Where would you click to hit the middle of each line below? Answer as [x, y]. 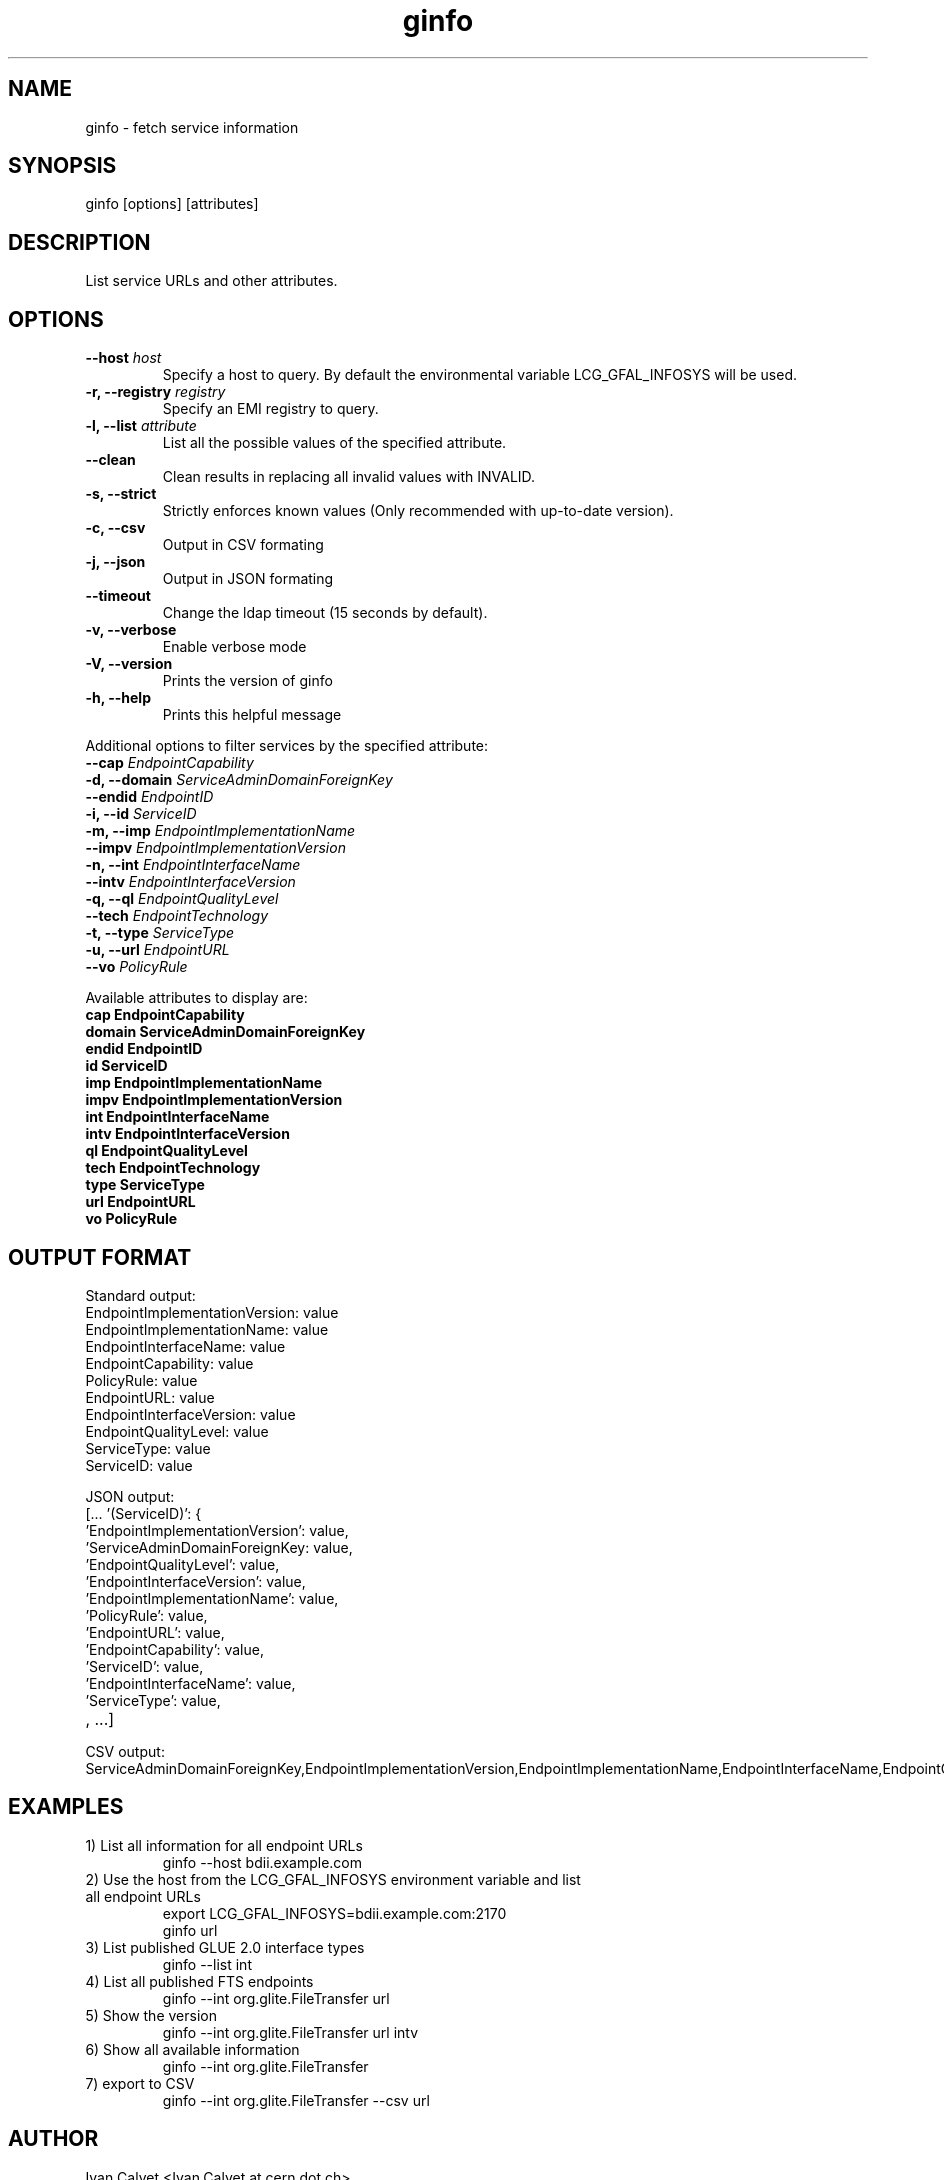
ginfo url [190, 1930]
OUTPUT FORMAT [100, 1257]
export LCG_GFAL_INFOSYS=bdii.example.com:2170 [334, 1913]
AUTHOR [53, 2139]
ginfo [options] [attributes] [172, 204]
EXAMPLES [66, 1807]
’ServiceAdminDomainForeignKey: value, [219, 1547]
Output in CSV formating [243, 545]
